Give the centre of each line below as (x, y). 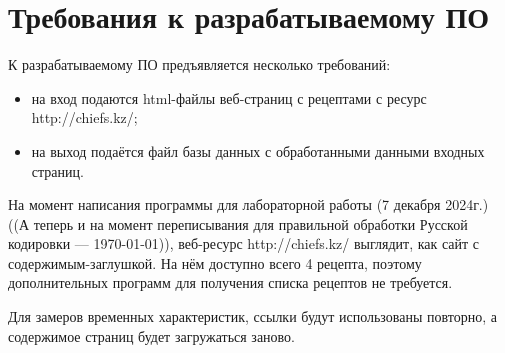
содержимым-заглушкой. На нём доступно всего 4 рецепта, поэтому (215, 262)
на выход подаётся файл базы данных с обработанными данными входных (258, 150)
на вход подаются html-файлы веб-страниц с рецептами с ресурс (229, 97)
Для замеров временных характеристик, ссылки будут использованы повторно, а (252, 316)
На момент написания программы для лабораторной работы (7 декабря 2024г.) (248, 204)
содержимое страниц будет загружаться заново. (152, 335)
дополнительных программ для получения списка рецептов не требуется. (230, 282)
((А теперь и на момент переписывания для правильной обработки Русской (238, 223)
